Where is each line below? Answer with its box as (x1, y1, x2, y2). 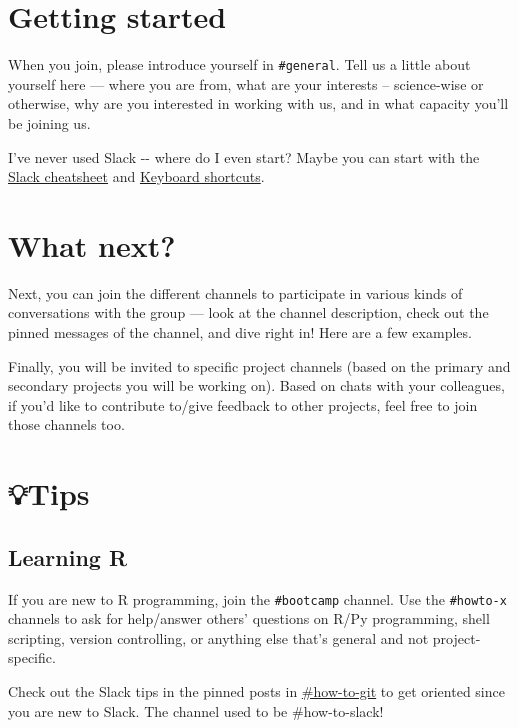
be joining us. (8, 112, 91, 133)
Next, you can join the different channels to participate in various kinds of (8, 282, 463, 303)
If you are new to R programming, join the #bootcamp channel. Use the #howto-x (8, 588, 507, 609)
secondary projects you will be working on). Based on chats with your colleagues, (8, 375, 505, 396)
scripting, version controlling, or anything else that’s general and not (8, 627, 429, 648)
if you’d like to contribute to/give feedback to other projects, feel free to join (8, 394, 478, 415)
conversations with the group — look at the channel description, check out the (8, 302, 489, 323)
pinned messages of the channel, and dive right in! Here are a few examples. (8, 322, 472, 343)
